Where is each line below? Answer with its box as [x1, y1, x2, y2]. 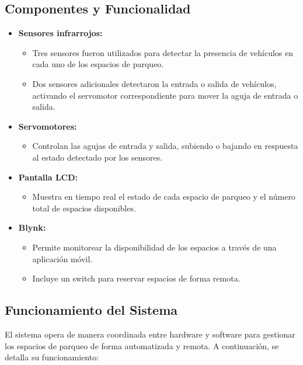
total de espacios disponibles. [32, 201, 136, 214]
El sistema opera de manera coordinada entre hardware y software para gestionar [5, 328, 295, 340]
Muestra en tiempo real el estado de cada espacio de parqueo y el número [32, 190, 295, 203]
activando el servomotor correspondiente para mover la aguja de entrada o [32, 89, 298, 101]
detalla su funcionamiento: [5, 351, 99, 363]
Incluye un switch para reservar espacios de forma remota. [32, 272, 241, 284]
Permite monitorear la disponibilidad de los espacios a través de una [32, 241, 277, 253]
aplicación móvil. [32, 252, 93, 265]
